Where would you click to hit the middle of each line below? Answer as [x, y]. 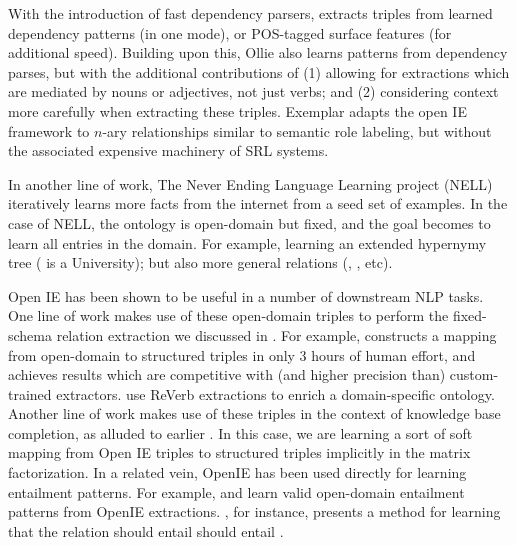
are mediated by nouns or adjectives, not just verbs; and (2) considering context [253, 91]
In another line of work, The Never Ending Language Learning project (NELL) [250, 183]
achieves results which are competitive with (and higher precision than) [227, 374]
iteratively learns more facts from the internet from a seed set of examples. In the [258, 203]
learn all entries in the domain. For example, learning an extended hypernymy [247, 242]
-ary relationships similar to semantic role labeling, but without [297, 130]
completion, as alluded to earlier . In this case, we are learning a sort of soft [240, 432]
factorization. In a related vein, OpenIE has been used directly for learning [237, 472]
